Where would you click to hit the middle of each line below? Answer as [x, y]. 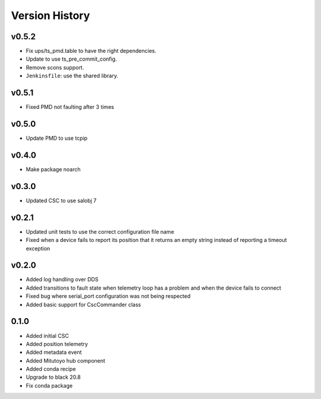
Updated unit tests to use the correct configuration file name [100, 231]
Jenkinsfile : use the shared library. [72, 76]
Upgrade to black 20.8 [53, 377]
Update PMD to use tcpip [57, 138]
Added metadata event [54, 352]
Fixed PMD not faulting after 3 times [70, 107]
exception [38, 248]
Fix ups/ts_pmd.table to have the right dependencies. [91, 51]
